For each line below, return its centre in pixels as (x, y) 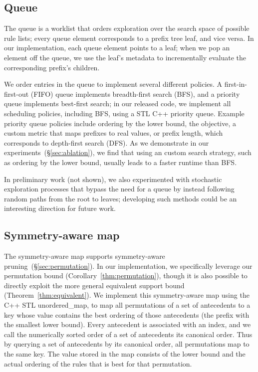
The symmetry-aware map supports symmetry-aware (85, 256)
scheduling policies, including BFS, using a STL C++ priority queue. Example (124, 113)
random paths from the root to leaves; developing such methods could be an (121, 198)
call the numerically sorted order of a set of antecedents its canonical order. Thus (128, 334)
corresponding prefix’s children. (52, 67)
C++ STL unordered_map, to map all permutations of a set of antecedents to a (127, 305)
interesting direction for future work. (60, 208)
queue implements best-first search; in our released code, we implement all (118, 103)
